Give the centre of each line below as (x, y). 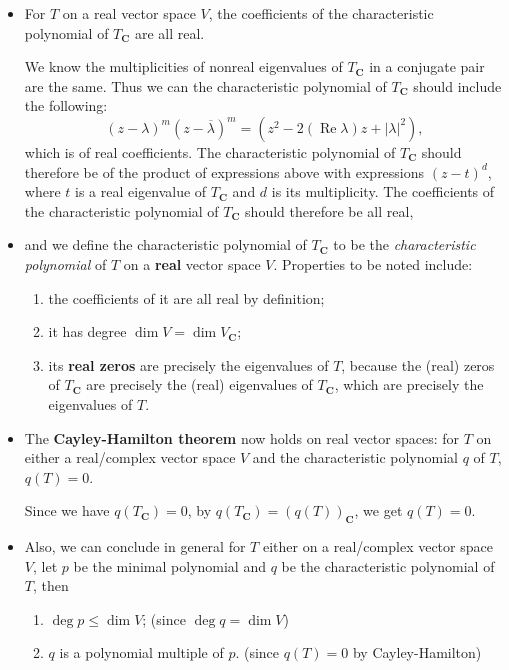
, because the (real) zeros (418, 364)
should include (457, 85)
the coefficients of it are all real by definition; (186, 297)
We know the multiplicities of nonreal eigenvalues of (183, 66)
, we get (378, 510)
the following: (66, 105)
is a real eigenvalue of (141, 191)
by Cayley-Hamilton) (417, 652)
